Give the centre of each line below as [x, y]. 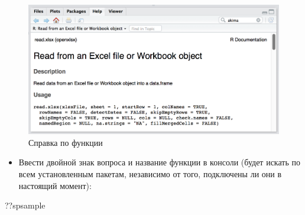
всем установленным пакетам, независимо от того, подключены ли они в [150, 174]
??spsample [25, 205]
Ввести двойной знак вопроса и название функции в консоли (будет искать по [159, 162]
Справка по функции [66, 142]
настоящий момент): [55, 185]
